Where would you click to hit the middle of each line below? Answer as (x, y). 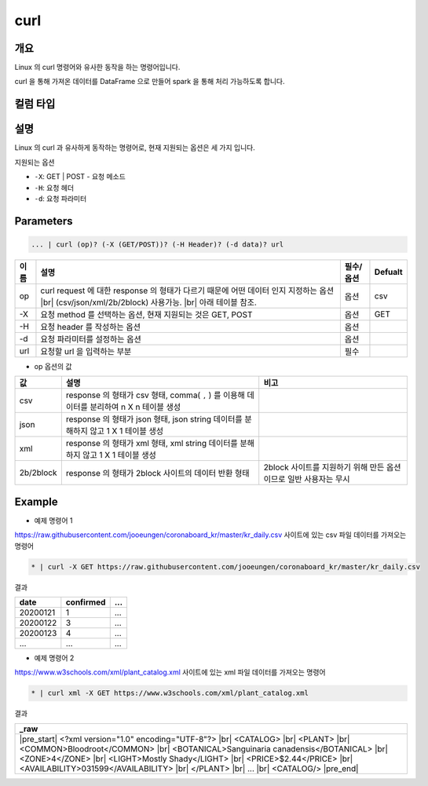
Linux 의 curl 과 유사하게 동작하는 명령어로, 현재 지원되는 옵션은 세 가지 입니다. (135, 148)
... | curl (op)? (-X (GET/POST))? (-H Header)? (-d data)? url (157, 244)
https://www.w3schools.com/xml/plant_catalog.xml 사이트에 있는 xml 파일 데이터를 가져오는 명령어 (170, 672)
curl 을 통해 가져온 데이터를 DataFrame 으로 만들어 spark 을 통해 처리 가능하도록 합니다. (150, 82)
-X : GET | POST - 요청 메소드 (80, 177)
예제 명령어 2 (54, 658)
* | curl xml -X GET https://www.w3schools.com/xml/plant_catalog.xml (170, 693)
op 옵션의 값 (53, 366)
